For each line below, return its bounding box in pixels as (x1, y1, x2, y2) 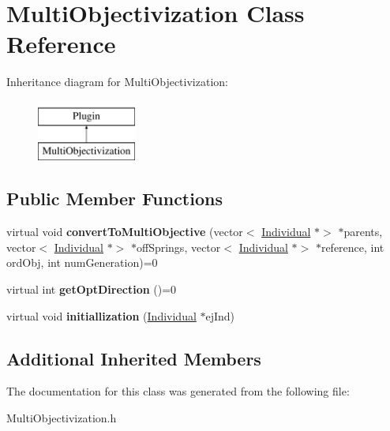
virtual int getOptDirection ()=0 (6, 281, 177, 298)
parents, (343, 223, 383, 240)
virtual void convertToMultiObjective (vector (6, 223, 243, 240)
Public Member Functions (6, 186, 223, 211)
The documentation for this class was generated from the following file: (6, 383, 350, 399)
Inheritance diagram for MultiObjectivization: (6, 73, 228, 90)
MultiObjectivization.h (6, 410, 117, 426)
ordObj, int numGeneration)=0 (6, 254, 158, 271)
